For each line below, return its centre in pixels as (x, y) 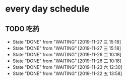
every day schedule (47, 9)
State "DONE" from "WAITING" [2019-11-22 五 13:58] (67, 73)
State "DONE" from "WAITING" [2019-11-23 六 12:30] (67, 67)
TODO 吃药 (22, 29)
